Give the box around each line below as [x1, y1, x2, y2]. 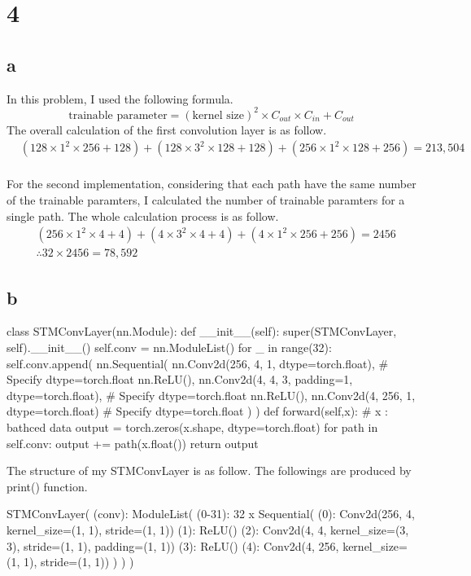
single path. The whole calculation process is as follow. [7, 207, 279, 224]
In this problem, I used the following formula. [7, 90, 233, 107]
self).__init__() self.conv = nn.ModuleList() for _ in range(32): [7, 338, 332, 355]
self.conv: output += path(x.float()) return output [7, 434, 259, 451]
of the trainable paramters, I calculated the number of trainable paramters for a [7, 191, 405, 208]
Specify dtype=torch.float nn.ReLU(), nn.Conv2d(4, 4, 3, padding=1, [7, 371, 353, 388]
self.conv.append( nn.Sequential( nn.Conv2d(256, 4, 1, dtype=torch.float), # [7, 354, 389, 372]
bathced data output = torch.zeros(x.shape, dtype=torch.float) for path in [7, 418, 378, 435]
